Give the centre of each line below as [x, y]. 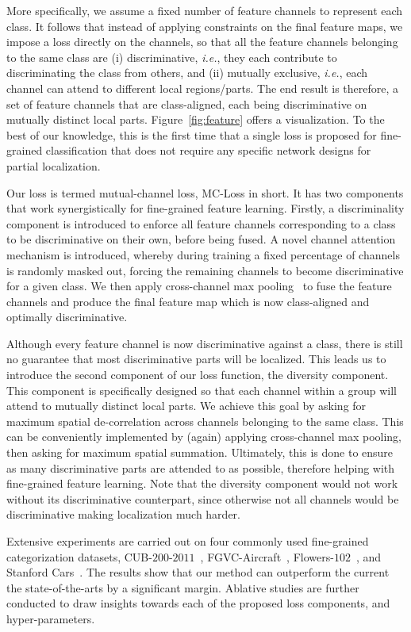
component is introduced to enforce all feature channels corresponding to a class [201, 223]
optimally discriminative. [67, 317]
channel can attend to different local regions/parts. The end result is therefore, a [203, 88]
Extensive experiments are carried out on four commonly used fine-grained [188, 541]
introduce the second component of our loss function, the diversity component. [198, 375]
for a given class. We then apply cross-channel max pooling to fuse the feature [199, 286]
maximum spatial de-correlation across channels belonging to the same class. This [205, 421]
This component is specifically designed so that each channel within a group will [202, 390]
